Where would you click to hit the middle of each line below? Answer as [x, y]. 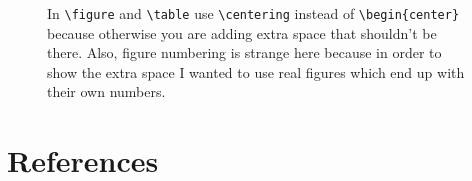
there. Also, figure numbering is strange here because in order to [244, 52]
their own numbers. [106, 91]
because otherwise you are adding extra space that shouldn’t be [242, 32]
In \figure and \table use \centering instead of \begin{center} [253, 13]
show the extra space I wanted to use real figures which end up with [256, 71]
